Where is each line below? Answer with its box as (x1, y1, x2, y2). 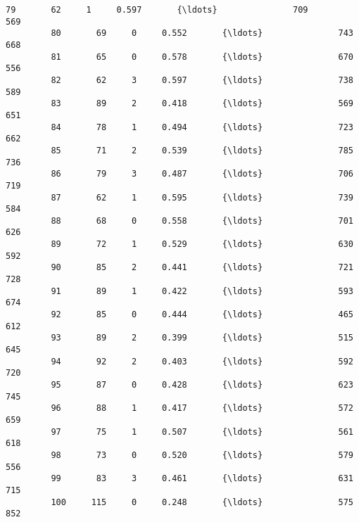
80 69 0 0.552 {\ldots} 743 (51, 28, 353, 39)
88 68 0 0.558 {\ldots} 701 (51, 215, 353, 226)
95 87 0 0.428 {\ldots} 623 (51, 380, 353, 390)
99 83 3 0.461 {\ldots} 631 (51, 473, 353, 484)
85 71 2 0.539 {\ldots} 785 (51, 145, 353, 155)
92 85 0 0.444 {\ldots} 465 (51, 310, 353, 320)
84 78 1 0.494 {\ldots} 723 (51, 122, 353, 132)
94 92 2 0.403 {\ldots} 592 (51, 356, 353, 367)
